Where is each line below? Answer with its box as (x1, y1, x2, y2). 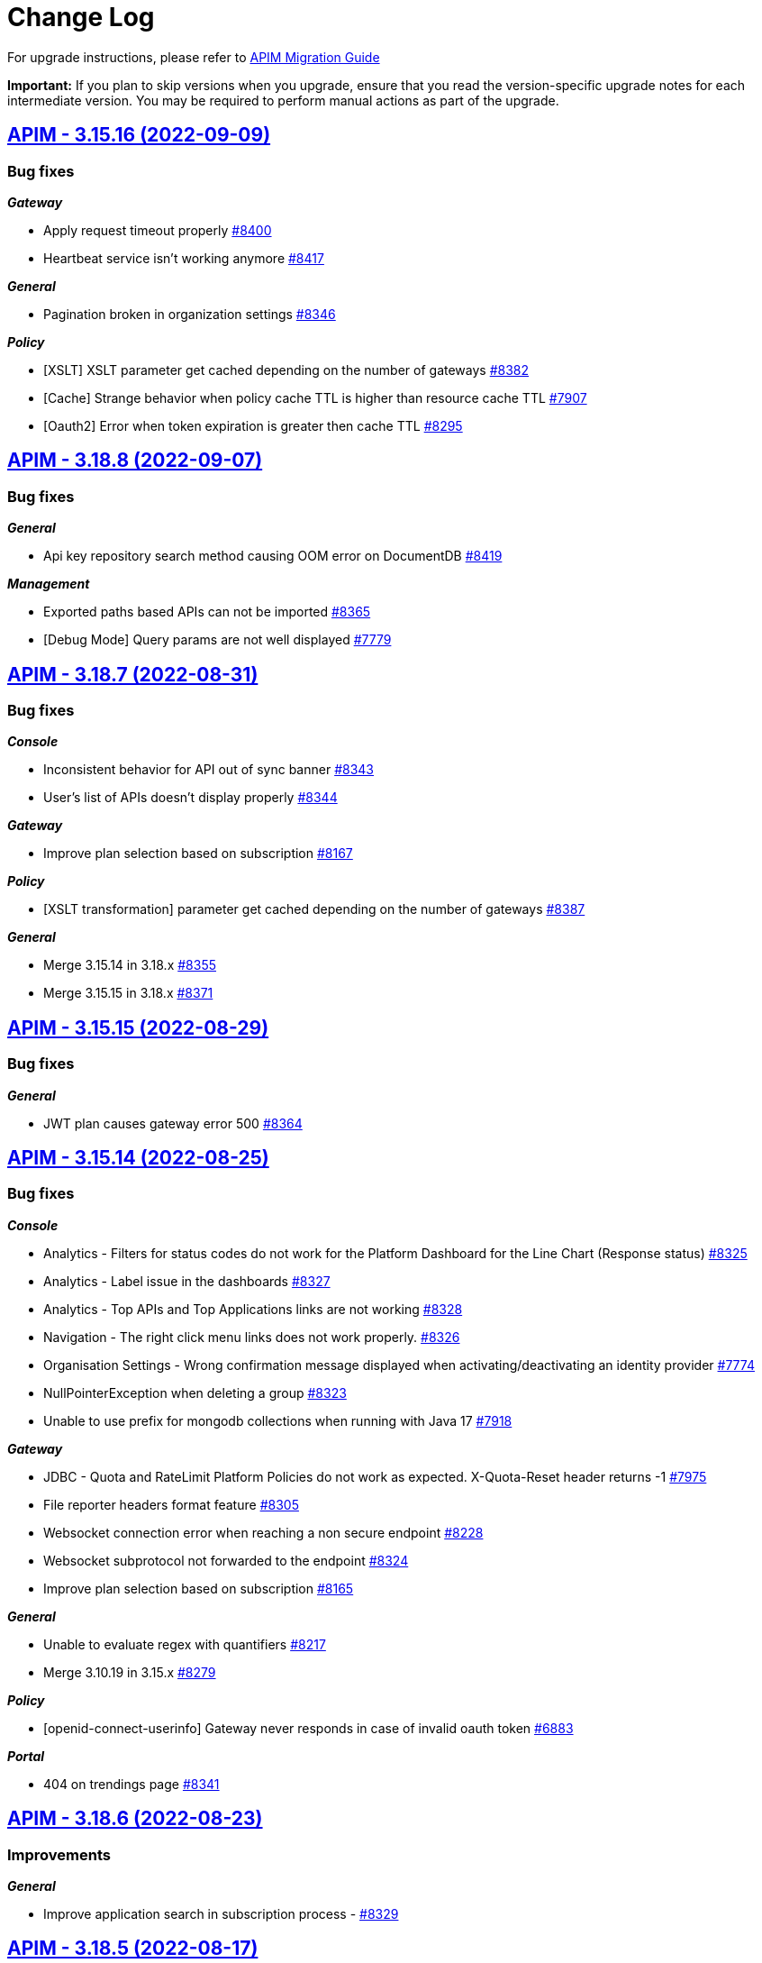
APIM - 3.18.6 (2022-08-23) (7, 1807, 263, 1831)
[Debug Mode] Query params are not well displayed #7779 (43, 632, 392, 648)
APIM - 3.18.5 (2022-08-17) (7, 1937, 259, 1960)
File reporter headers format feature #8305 (43, 1496, 299, 1512)
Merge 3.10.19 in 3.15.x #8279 (43, 1664, 216, 1680)
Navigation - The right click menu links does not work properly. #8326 (43, 1328, 460, 1345)
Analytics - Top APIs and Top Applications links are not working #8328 (43, 1301, 463, 1317)
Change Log (7, 2, 155, 32)
